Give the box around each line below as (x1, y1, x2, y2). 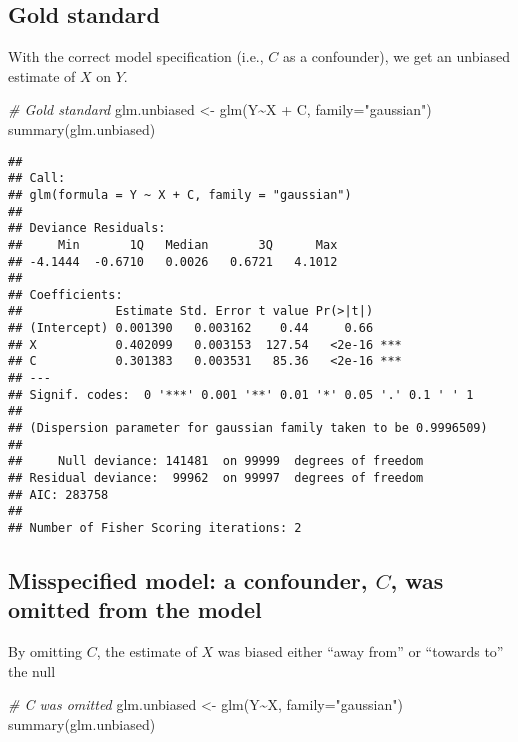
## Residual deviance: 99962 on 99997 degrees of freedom (8, 471, 424, 486)
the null (8, 660, 56, 681)
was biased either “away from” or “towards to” (217, 641, 504, 662)
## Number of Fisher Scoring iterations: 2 (8, 521, 302, 536)
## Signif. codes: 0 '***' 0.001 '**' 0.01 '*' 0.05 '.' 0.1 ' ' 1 (8, 387, 474, 402)
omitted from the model (8, 594, 262, 625)
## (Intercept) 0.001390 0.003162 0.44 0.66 (8, 321, 374, 336)
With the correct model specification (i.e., (8, 46, 264, 67)
